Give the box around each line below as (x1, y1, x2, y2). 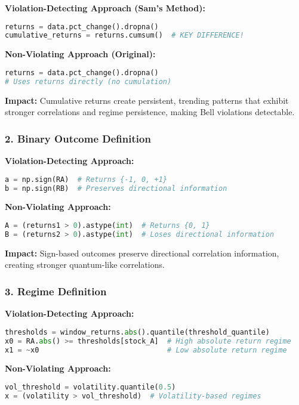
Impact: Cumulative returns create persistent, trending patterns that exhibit (5, 94, 289, 106)
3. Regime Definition (5, 283, 107, 298)
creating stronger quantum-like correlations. (5, 258, 165, 271)
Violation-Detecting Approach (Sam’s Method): (5, 2, 205, 14)
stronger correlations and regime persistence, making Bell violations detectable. (5, 106, 295, 118)
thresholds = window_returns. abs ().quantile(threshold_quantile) (5, 327, 270, 336)
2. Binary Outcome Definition (5, 131, 151, 146)
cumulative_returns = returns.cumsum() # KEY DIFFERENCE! (5, 31, 244, 40)
